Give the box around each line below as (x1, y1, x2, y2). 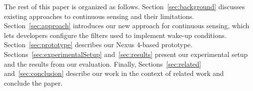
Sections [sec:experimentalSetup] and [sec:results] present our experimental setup (4, 49, 248, 59)
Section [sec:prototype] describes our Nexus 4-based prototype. (4, 39, 192, 50)
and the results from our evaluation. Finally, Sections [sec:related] (4, 58, 201, 69)
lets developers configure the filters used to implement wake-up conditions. (4, 30, 227, 40)
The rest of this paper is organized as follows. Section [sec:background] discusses (4, 1, 245, 11)
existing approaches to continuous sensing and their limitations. (4, 11, 194, 21)
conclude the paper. (4, 77, 63, 88)
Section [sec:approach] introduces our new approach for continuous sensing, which (4, 20, 250, 31)
